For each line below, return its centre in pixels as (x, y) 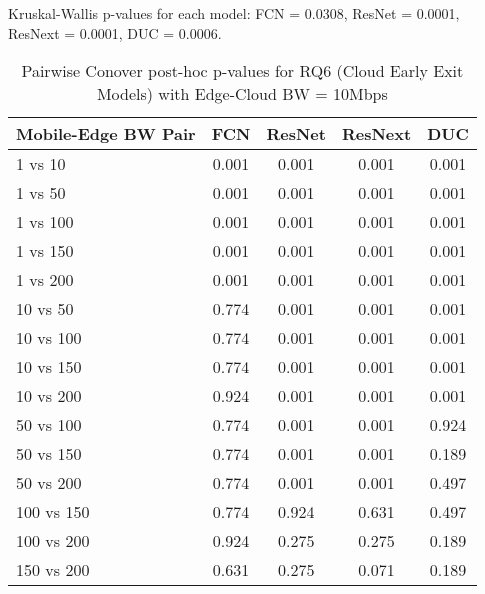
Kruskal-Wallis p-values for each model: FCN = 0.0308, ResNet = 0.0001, (234, 13)
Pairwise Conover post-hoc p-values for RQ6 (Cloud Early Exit (242, 71)
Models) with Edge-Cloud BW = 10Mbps (242, 94)
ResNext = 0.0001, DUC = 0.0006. (115, 32)
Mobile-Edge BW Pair (106, 134)
